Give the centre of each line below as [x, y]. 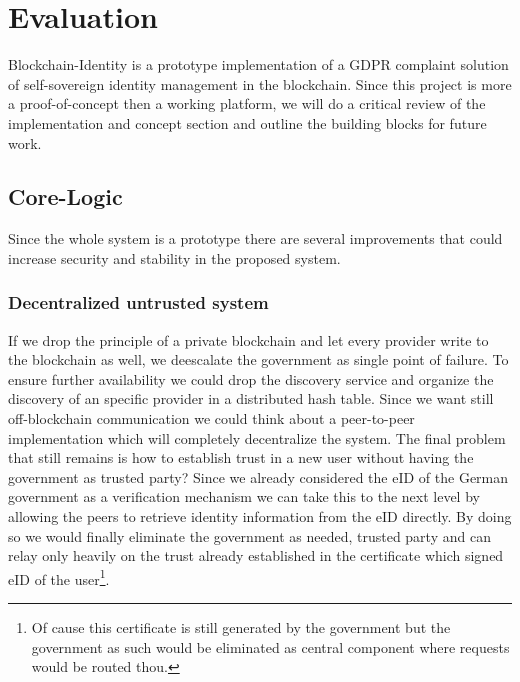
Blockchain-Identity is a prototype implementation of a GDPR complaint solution [258, 64]
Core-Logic [65, 196]
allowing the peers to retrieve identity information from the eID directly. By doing [260, 516]
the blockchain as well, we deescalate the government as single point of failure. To [258, 359]
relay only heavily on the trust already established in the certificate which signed [256, 555]
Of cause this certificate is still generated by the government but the [241, 627]
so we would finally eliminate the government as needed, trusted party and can [249, 535]
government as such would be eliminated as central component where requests [270, 646]
